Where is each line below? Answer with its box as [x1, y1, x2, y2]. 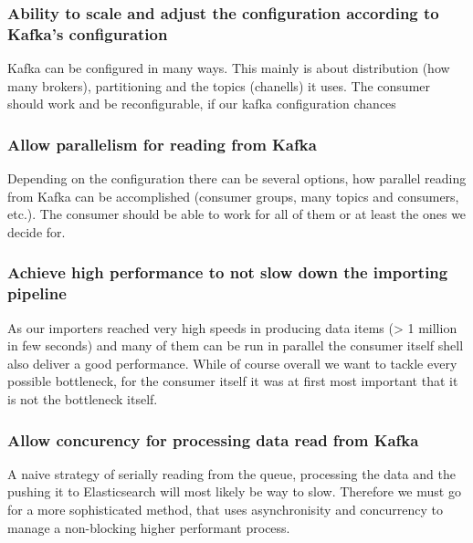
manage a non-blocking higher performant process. [7, 517, 290, 537]
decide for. [7, 222, 66, 241]
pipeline [7, 282, 67, 305]
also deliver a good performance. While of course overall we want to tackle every [7, 353, 457, 372]
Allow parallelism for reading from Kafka [7, 132, 317, 155]
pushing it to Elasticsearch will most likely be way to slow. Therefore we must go [7, 482, 461, 501]
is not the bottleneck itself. [7, 390, 158, 409]
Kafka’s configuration [7, 22, 168, 45]
